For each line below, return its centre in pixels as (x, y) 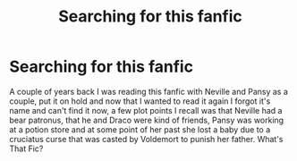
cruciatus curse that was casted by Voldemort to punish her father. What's (146, 139)
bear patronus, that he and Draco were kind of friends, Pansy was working (147, 120)
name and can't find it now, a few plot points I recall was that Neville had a (146, 110)
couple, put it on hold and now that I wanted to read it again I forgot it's (140, 101)
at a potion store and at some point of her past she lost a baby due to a (140, 129)
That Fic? (26, 148)
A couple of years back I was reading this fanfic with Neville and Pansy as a (149, 91)
